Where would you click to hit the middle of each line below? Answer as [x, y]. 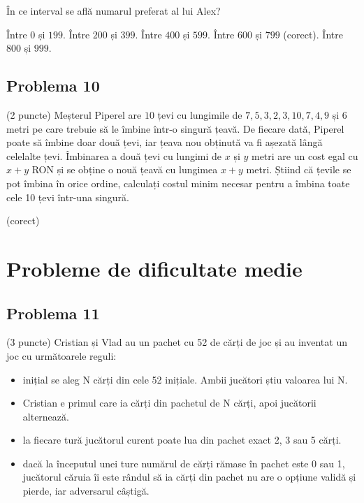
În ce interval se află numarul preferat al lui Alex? [114, 10]
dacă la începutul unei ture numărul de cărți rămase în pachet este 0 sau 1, [184, 463]
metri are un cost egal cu [305, 155]
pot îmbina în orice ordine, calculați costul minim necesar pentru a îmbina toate [178, 183]
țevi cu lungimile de [200, 114]
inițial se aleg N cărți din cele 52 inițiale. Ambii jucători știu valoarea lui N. [185, 379]
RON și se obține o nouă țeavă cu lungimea [125, 169]
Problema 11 [53, 313]
